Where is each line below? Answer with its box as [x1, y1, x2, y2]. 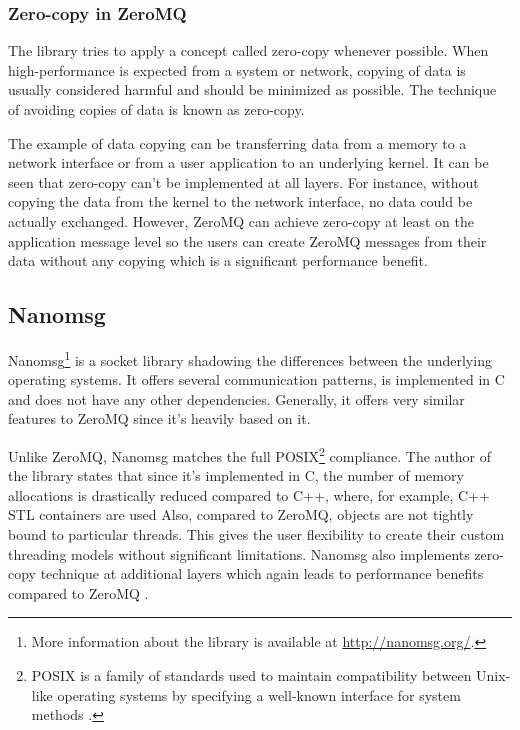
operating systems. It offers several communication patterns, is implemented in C [8, 369, 505, 390]
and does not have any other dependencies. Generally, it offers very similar [8, 388, 465, 409]
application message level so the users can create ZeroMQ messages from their [8, 230, 487, 251]
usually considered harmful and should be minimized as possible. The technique [8, 79, 497, 100]
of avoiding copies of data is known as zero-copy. [8, 99, 305, 119]
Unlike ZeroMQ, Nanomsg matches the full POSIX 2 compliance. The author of [8, 442, 492, 466]
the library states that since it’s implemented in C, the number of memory [8, 465, 464, 486]
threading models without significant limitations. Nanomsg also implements [8, 543, 470, 564]
